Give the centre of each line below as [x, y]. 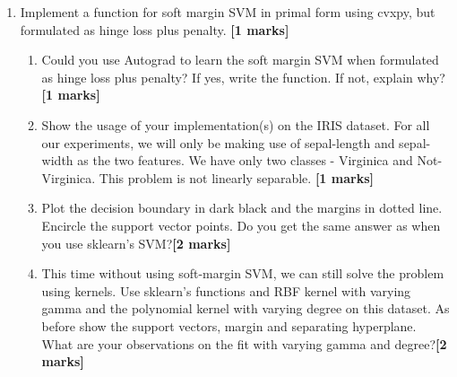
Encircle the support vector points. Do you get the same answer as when [241, 225]
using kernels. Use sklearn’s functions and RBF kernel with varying [226, 290]
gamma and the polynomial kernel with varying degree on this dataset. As [246, 308]
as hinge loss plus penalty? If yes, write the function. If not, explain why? [243, 77]
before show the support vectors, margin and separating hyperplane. [229, 325]
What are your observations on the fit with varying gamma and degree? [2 [244, 343]
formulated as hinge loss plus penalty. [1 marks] [155, 29]
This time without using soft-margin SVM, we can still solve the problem [243, 273]
